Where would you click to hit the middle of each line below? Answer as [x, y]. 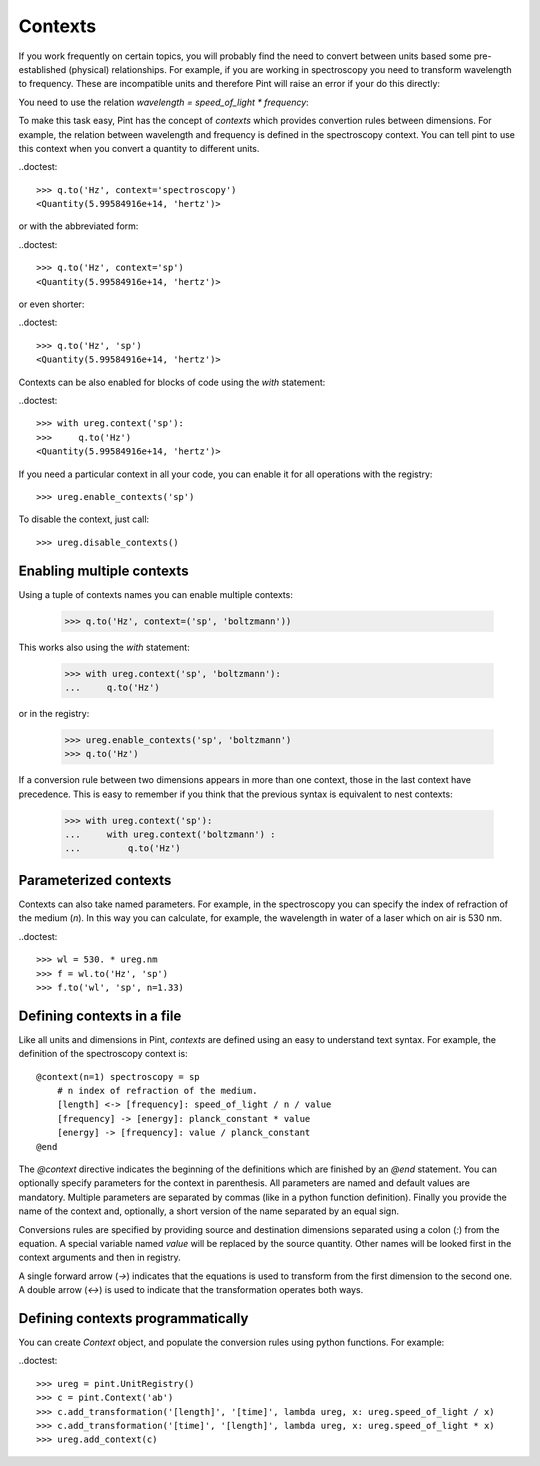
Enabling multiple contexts [103, 570]
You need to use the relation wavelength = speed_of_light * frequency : [163, 102]
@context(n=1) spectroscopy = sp [118, 1076]
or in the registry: [54, 713]
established [42, 69]
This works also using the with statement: [104, 647]
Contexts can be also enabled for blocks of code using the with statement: [172, 382]
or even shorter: [51, 304]
